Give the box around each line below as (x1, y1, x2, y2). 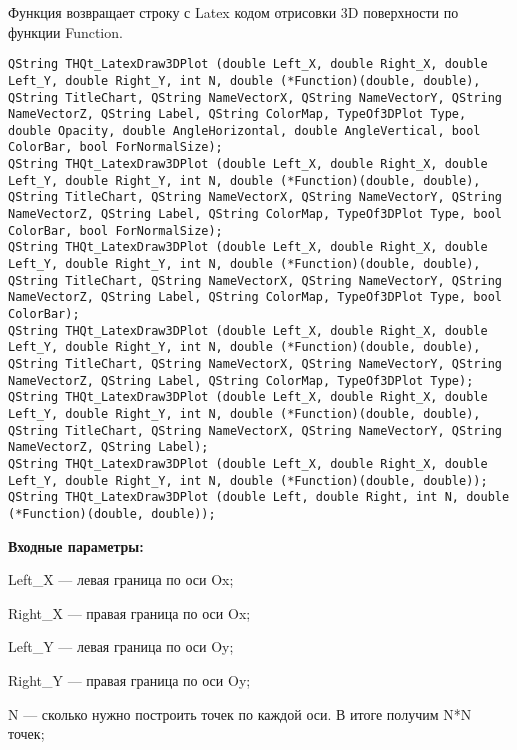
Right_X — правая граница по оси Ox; (8, 602, 251, 623)
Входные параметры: (8, 535, 144, 556)
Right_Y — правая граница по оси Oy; (8, 669, 251, 690)
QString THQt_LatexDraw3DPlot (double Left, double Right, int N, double (8, 490, 510, 505)
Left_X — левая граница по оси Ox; (8, 569, 234, 590)
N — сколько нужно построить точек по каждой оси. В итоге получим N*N (8, 703, 472, 724)
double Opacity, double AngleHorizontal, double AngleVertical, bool (8, 123, 481, 138)
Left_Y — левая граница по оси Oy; (8, 636, 234, 657)
